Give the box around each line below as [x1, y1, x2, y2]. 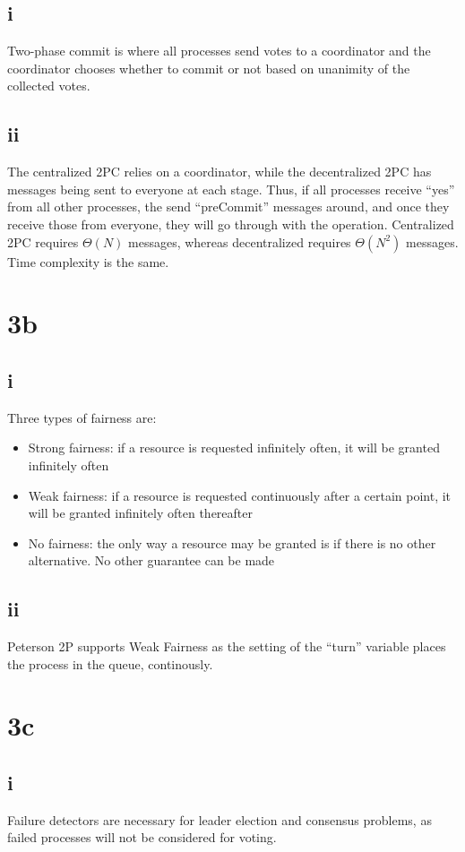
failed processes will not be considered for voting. [7, 828, 277, 847]
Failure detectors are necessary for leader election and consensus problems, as [7, 810, 432, 829]
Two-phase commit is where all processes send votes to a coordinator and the [7, 41, 431, 60]
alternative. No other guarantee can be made [28, 551, 275, 570]
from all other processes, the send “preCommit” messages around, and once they [7, 197, 450, 216]
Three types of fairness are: [7, 408, 157, 426]
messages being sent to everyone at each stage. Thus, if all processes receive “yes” [7, 179, 455, 198]
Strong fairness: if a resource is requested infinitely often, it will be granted [28, 438, 440, 457]
